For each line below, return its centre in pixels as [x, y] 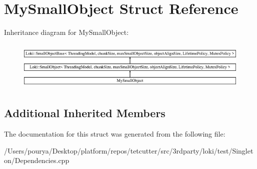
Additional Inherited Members [85, 113]
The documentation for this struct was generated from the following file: [115, 133]
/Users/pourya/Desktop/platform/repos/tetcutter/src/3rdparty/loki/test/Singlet [129, 150]
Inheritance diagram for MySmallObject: [66, 32]
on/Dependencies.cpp [37, 160]
